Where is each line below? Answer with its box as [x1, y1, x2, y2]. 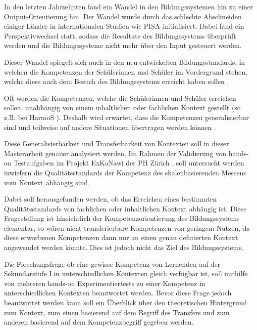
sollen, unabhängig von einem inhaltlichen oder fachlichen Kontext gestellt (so [4, 102, 241, 113]
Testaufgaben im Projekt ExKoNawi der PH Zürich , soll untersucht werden [13, 158, 244, 168]
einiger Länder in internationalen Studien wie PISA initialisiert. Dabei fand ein [4, 21, 244, 31]
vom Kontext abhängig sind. [4, 177, 90, 187]
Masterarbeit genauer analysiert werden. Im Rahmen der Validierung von [4, 148, 227, 158]
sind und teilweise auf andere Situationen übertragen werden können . [4, 122, 216, 132]
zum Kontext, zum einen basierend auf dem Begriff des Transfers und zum [4, 307, 230, 317]
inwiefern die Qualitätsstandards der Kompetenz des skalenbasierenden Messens [4, 167, 246, 177]
